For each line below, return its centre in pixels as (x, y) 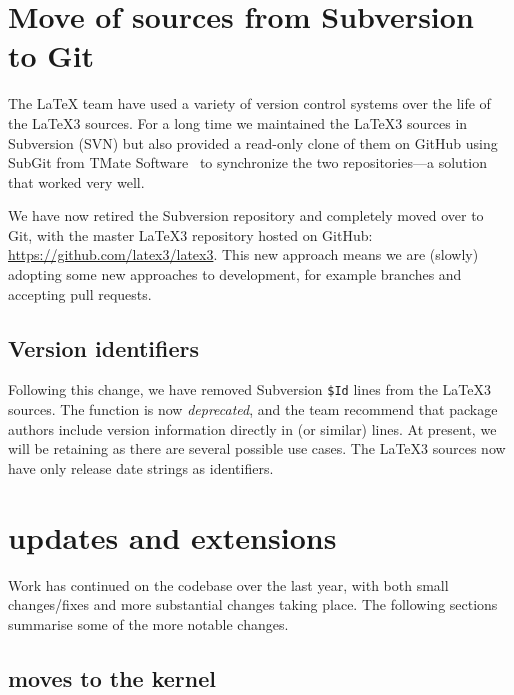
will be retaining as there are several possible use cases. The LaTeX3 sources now (257, 448)
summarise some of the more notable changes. (148, 623)
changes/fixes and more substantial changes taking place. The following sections (253, 604)
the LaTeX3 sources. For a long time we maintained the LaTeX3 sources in (238, 122)
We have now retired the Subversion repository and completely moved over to (246, 215)
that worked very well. (76, 181)
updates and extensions (172, 536)
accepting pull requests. (80, 293)
